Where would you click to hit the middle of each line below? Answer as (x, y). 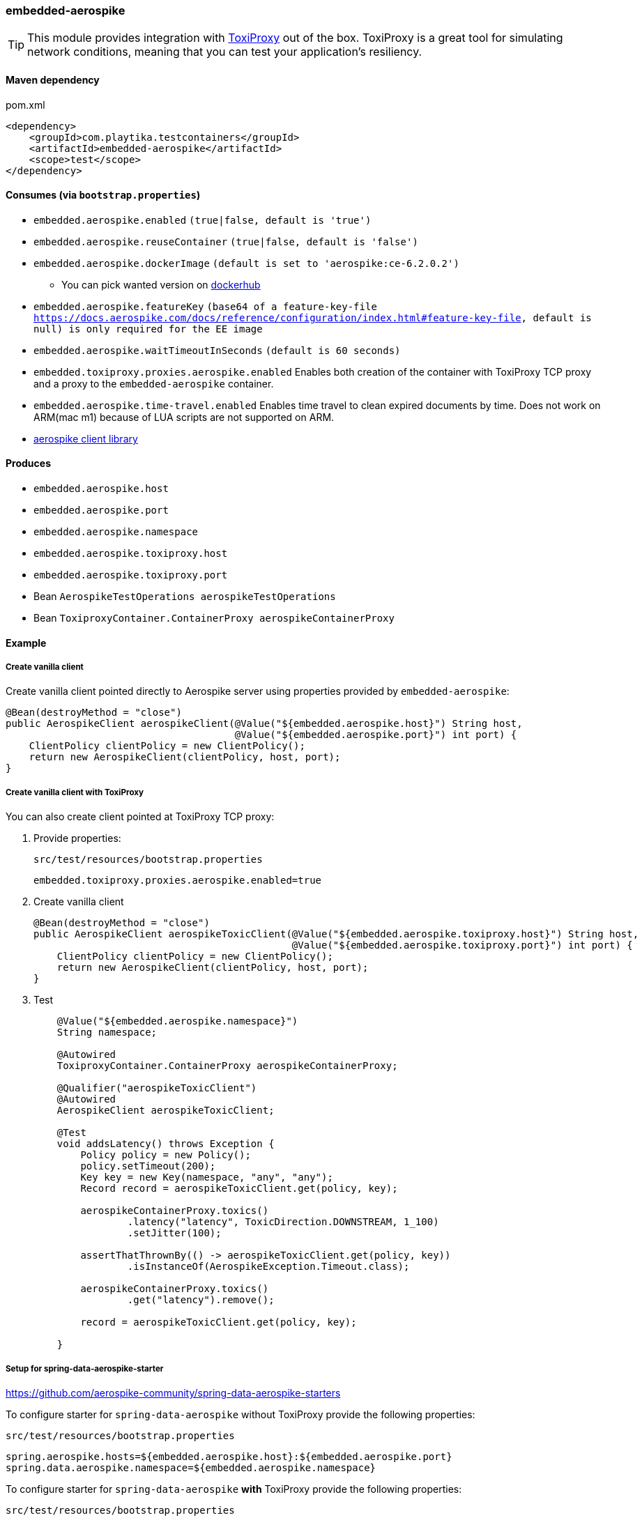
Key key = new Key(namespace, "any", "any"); (207, 1177)
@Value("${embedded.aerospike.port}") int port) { (376, 735)
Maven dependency (53, 79)
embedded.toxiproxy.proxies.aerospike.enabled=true (178, 881)
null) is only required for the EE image (148, 329)
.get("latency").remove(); (201, 1300)
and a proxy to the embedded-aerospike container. (154, 383)
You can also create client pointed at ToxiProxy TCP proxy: (140, 817)
